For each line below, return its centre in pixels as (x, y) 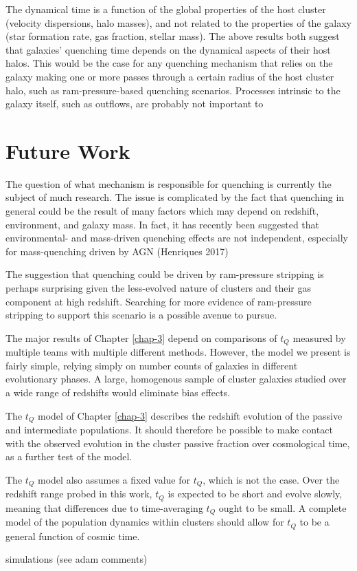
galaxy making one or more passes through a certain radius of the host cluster (170, 76)
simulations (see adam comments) (77, 559)
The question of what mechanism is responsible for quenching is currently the (169, 183)
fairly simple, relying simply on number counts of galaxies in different (152, 365)
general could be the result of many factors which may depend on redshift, (162, 211)
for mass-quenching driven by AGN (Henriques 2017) (117, 251)
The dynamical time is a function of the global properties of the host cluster (166, 9)
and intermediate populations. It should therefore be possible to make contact (169, 430)
